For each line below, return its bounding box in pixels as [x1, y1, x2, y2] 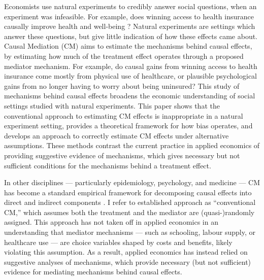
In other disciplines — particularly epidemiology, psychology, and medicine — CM [4, 177, 260, 188]
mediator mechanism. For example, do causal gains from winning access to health [4, 60, 257, 71]
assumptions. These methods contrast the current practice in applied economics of [4, 140, 260, 151]
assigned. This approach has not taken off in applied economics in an [4, 217, 218, 227]
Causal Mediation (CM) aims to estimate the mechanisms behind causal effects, [4, 41, 252, 51]
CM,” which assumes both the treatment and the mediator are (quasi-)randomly [4, 206, 255, 217]
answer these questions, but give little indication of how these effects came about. [4, 30, 257, 41]
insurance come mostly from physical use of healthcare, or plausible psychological [4, 71, 257, 81]
